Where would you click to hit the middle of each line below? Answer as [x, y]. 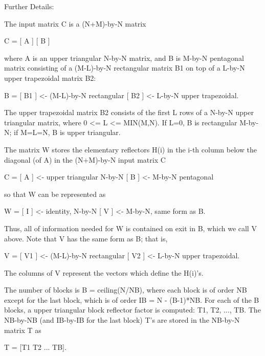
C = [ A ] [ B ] [27, 41]
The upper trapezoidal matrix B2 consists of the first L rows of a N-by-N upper [129, 112]
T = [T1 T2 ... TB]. [35, 347]
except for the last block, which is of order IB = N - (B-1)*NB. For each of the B [132, 299]
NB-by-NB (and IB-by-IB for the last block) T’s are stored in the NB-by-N [122, 320]
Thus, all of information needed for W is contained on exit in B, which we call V [130, 228]
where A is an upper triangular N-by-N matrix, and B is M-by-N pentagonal [124, 58]
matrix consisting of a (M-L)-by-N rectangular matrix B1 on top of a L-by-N [125, 68]
